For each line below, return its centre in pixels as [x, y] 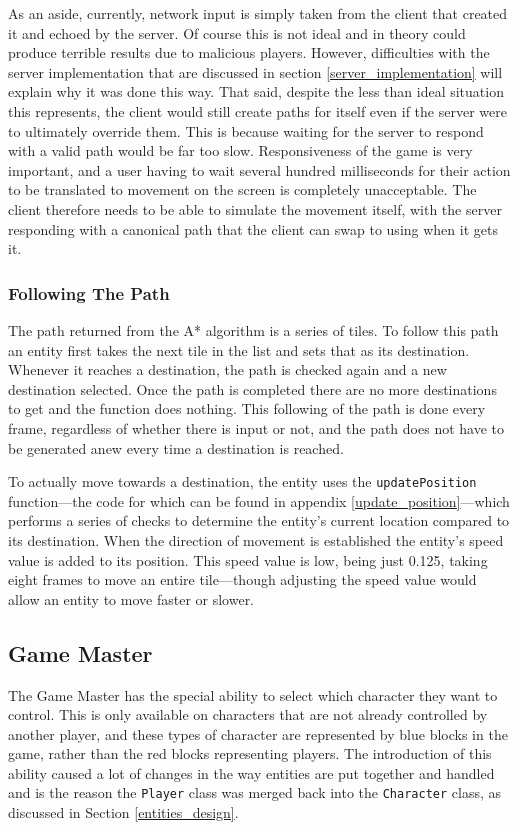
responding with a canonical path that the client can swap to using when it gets [253, 228]
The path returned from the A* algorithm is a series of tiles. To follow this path [253, 329]
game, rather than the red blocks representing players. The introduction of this [250, 753]
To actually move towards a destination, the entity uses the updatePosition [242, 481]
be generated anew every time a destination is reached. [176, 447]
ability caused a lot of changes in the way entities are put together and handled [251, 772]
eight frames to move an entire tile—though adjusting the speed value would [242, 579]
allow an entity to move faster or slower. [131, 598]
